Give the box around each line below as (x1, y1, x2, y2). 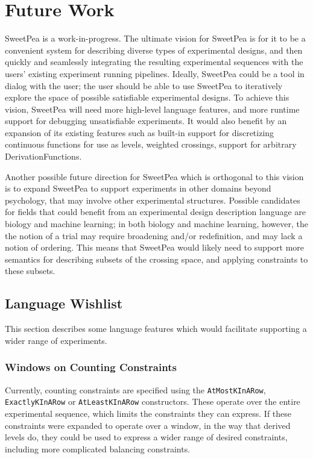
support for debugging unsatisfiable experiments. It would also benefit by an (5, 114, 287, 127)
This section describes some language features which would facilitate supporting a (5, 322, 307, 335)
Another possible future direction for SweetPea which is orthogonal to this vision (5, 170, 304, 183)
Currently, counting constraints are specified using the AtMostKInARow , (5, 383, 266, 396)
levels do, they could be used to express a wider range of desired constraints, (5, 431, 288, 443)
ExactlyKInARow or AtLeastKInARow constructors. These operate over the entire (5, 395, 300, 408)
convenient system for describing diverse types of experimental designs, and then (5, 43, 303, 56)
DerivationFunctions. (5, 150, 82, 163)
